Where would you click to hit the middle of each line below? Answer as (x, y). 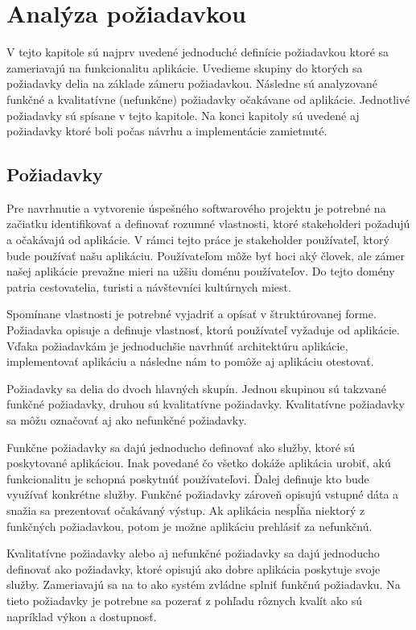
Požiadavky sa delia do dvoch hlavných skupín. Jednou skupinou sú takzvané (197, 388)
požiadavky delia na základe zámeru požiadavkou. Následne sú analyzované (192, 83)
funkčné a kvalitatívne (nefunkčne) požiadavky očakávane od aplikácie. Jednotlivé (208, 99)
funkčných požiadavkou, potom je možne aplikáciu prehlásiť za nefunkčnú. (189, 526)
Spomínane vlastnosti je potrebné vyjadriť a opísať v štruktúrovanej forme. (192, 314)
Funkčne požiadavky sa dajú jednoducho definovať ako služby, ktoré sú (181, 447)
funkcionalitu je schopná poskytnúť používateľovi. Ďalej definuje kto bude (188, 478)
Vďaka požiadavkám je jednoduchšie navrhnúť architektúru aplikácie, (177, 345)
